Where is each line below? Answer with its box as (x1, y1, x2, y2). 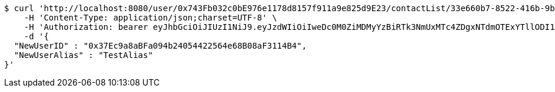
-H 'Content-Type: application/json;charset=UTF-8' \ (24, 13, 277, 22)
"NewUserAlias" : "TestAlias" (14, 50, 153, 60)
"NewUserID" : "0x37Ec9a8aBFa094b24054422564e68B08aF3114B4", (14, 41, 307, 50)
